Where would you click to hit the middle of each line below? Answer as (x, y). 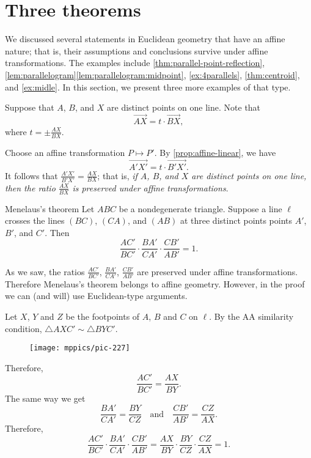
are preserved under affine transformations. (218, 271)
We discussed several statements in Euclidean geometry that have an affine (145, 39)
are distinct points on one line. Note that (184, 107)
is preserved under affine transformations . (150, 187)
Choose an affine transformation (65, 152)
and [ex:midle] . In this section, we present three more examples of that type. (148, 87)
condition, (24, 328)
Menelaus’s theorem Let (50, 208)
